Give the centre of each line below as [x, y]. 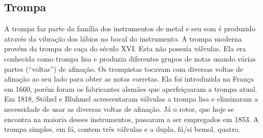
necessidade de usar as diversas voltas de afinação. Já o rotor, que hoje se [119, 109]
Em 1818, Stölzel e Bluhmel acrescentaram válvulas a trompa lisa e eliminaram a [131, 99]
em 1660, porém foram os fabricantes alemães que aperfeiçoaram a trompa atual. [131, 88]
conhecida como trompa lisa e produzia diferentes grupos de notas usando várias [130, 58]
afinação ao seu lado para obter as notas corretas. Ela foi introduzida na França [129, 79]
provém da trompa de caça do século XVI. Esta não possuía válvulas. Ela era [125, 48]
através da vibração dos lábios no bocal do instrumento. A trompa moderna [123, 38]
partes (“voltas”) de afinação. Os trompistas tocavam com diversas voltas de [124, 68]
